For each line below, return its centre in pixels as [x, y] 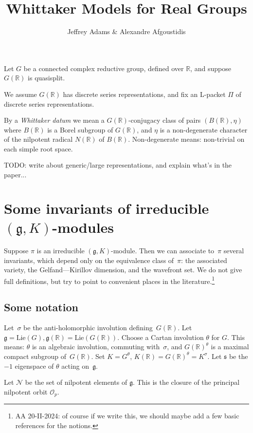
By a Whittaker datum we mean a [54, 120]
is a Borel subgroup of [80, 129]
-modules [83, 227]
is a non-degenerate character [204, 129]
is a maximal [230, 347]
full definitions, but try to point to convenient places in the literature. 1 [109, 280]
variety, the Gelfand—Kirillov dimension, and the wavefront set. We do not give [123, 270]
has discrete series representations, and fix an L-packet [144, 94]
